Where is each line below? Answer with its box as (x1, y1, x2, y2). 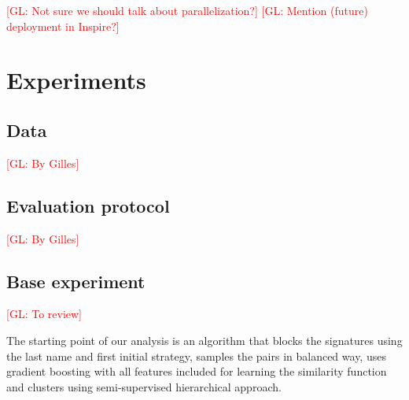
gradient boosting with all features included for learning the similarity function (6, 363, 387, 380)
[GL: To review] (6, 306, 82, 322)
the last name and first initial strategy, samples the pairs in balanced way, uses (6, 347, 386, 364)
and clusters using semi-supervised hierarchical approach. (6, 378, 282, 394)
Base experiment (6, 269, 146, 293)
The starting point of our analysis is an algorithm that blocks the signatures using (6, 331, 403, 348)
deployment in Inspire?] (6, 17, 120, 34)
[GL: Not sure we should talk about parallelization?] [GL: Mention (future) (6, 2, 368, 18)
